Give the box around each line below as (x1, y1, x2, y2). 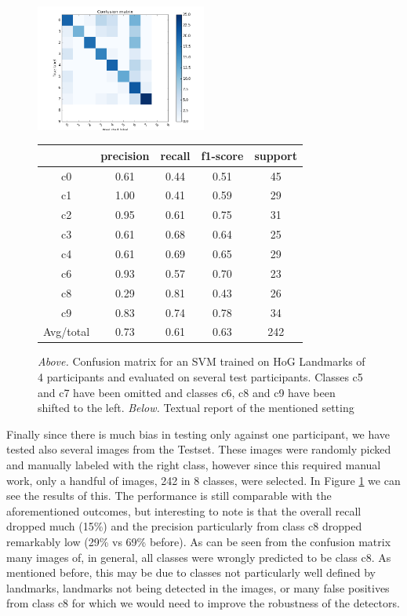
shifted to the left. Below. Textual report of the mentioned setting (38, 399, 354, 416)
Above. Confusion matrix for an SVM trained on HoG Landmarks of (38, 353, 365, 370)
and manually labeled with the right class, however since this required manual (6, 457, 381, 473)
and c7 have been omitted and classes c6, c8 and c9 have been (38, 384, 336, 400)
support (254, 147, 297, 163)
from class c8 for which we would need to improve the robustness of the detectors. (6, 595, 400, 611)
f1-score (201, 147, 244, 163)
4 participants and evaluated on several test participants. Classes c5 (38, 369, 363, 385)
